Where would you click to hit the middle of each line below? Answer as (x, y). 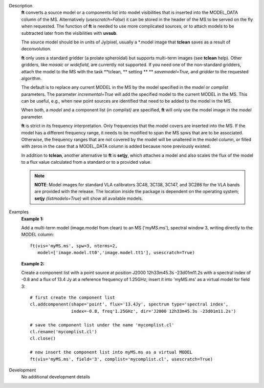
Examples (19, 212)
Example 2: (33, 263)
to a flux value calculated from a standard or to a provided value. (86, 162)
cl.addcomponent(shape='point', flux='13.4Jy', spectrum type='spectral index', (129, 304)
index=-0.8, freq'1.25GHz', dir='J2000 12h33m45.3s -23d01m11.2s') (154, 311)
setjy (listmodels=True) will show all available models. (89, 198)
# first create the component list (73, 298)
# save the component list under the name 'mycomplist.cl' (102, 325)
